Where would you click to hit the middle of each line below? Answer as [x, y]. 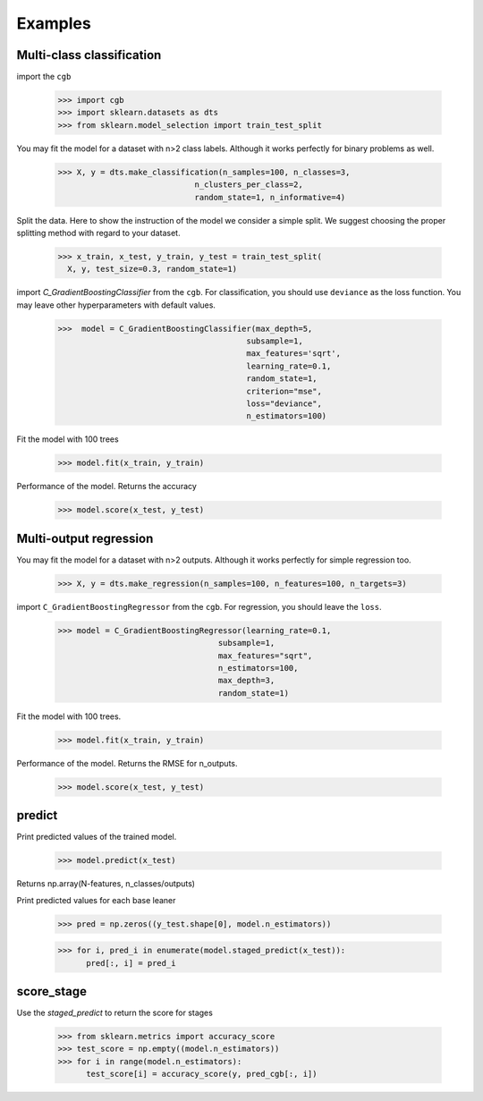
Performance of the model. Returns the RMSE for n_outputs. [127, 763]
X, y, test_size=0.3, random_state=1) [152, 269]
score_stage [52, 991]
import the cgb [44, 77]
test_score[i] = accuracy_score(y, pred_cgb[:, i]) [202, 1074]
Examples [54, 23]
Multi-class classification [89, 55]
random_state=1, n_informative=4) [270, 197]
